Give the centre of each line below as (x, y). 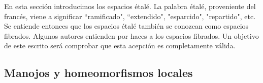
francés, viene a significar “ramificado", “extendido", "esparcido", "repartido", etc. (130, 16)
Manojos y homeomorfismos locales (98, 73)
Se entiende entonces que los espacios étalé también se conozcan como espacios (126, 26)
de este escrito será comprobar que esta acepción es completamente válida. (120, 46)
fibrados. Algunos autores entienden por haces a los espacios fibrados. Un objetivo (131, 35)
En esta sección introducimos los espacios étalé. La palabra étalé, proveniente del (130, 6)
